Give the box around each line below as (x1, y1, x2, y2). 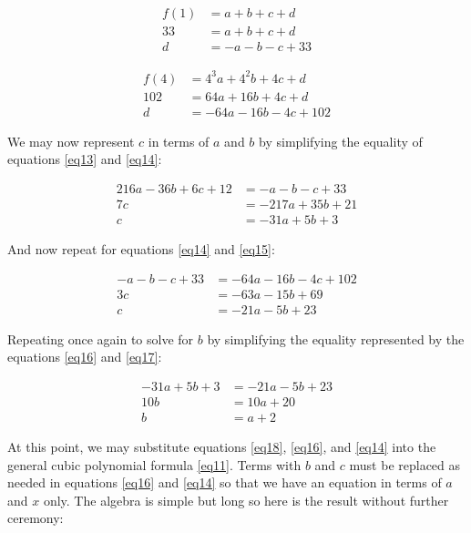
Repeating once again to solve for (7, 329, 194, 348)
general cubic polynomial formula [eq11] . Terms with (7, 455, 302, 474)
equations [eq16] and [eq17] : (7, 347, 162, 366)
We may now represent (7, 131, 135, 150)
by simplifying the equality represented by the (207, 329, 465, 348)
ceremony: (7, 508, 64, 528)
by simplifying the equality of (259, 131, 423, 150)
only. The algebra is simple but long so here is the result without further (43, 490, 449, 509)
